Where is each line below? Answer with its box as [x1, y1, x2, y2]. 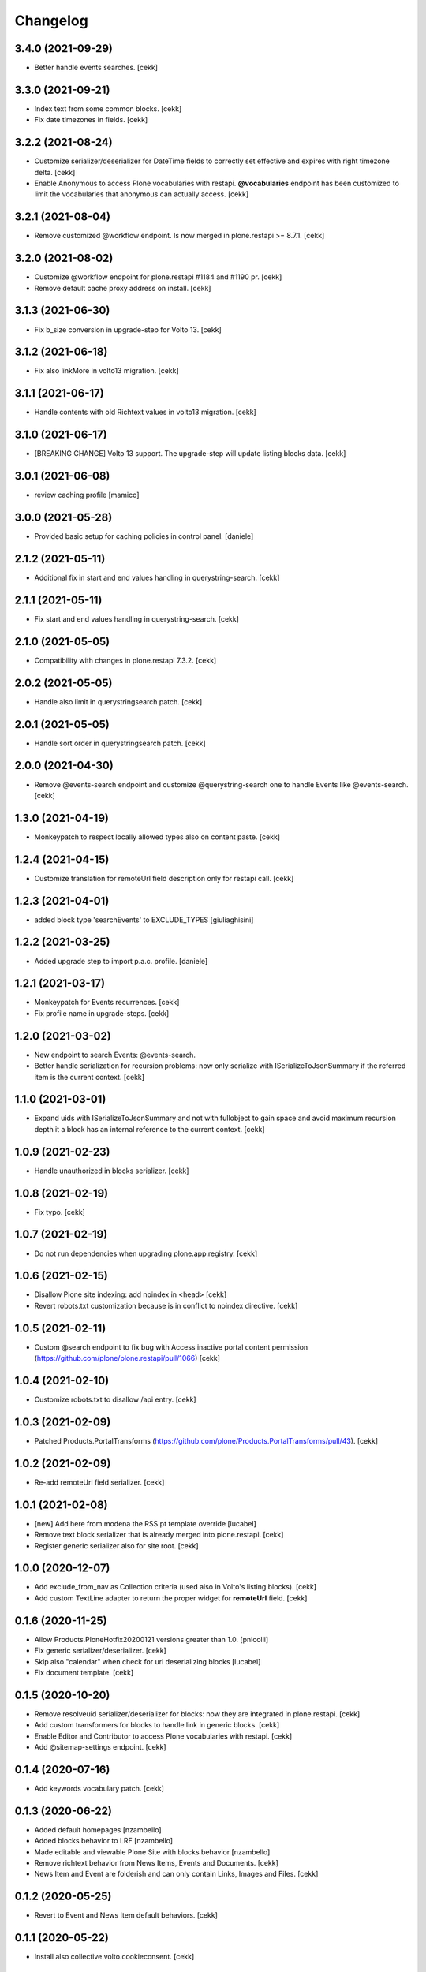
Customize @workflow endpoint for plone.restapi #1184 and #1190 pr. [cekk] [34, 272, 282, 282]
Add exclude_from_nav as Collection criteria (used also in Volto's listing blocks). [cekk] [34, 1582, 317, 1592]
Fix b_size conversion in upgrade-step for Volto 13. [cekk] [34, 324, 222, 334]
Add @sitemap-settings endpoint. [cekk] [34, 1742, 166, 1751]
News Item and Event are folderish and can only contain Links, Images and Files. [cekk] [34, 1869, 319, 1879]
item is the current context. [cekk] [34, 1072, 145, 1081]
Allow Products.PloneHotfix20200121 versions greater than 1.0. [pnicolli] [34, 1634, 269, 1644]
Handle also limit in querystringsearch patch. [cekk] [34, 697, 203, 706]
